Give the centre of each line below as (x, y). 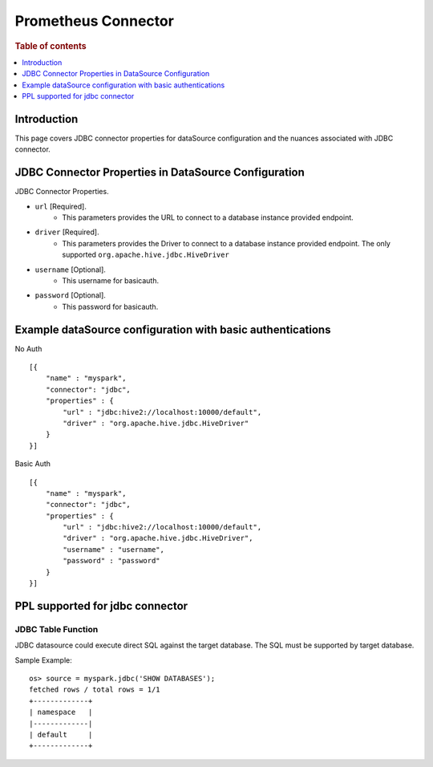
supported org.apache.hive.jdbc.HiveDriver (146, 255)
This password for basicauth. (110, 306)
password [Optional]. (70, 295)
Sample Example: (43, 660)
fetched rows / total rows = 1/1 (95, 690)
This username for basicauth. (111, 280)
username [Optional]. (70, 270)
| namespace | (61, 712)
